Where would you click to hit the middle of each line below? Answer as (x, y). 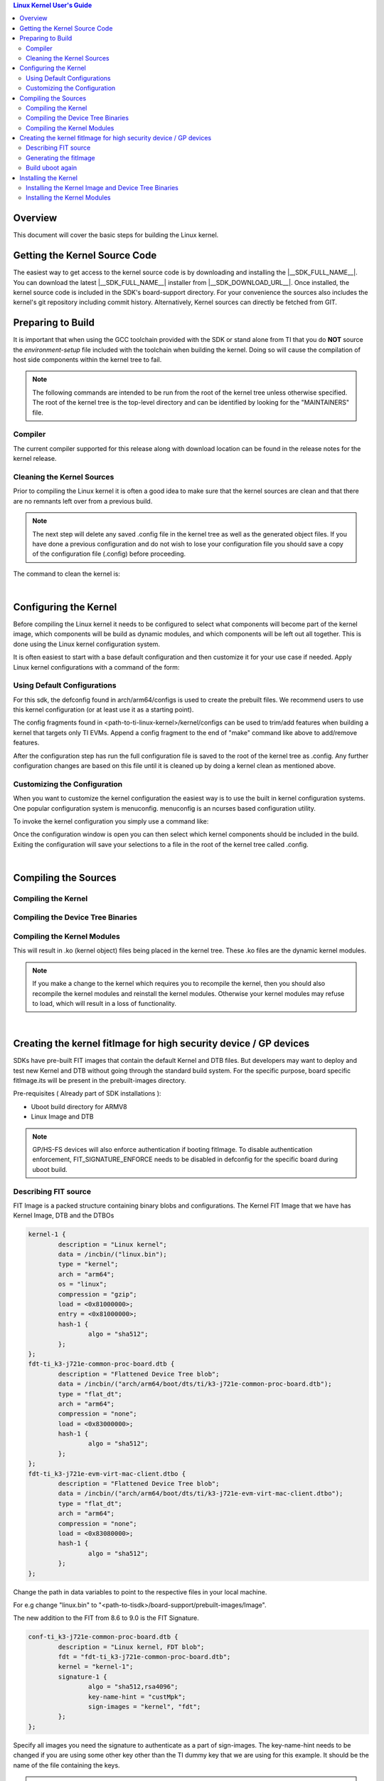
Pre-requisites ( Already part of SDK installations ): (87, 1094)
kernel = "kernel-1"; (96, 1667)
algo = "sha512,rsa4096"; (133, 1687)
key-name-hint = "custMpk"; (137, 1697)
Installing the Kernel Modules (68, 198)
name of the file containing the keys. (66, 1765)
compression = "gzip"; (98, 1294)
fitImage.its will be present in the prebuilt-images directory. (100, 1081)
